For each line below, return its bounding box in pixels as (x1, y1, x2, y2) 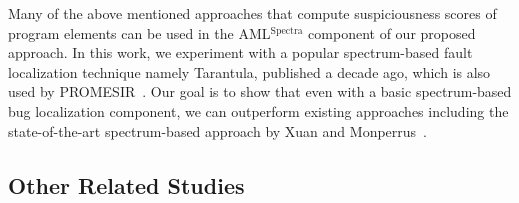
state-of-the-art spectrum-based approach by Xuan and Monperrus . (8, 120, 427, 141)
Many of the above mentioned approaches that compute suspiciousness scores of (8, 3, 497, 23)
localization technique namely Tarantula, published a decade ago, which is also (8, 61, 491, 82)
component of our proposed (308, 22, 476, 43)
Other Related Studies (8, 169, 245, 200)
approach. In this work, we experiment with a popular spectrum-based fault (8, 42, 473, 63)
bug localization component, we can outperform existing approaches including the (8, 100, 509, 121)
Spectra (270, 25, 303, 36)
